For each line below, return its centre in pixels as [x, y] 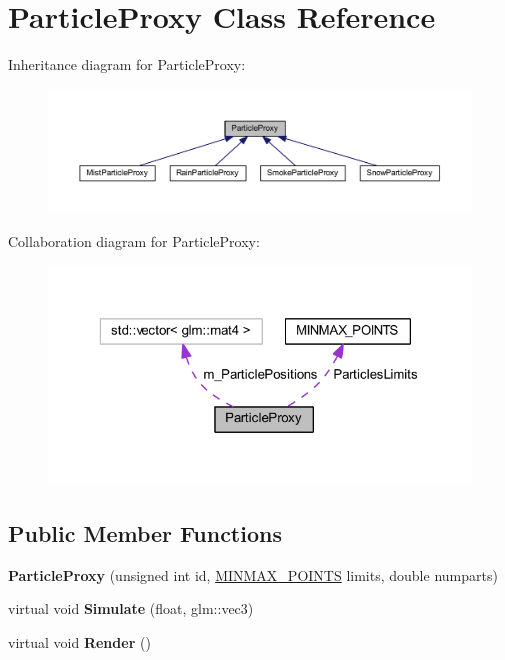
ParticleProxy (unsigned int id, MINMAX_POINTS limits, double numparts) [253, 574]
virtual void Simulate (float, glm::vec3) [131, 608]
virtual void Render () [79, 641]
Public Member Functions [145, 532]
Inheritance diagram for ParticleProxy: [127, 64]
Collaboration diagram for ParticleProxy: [134, 240]
